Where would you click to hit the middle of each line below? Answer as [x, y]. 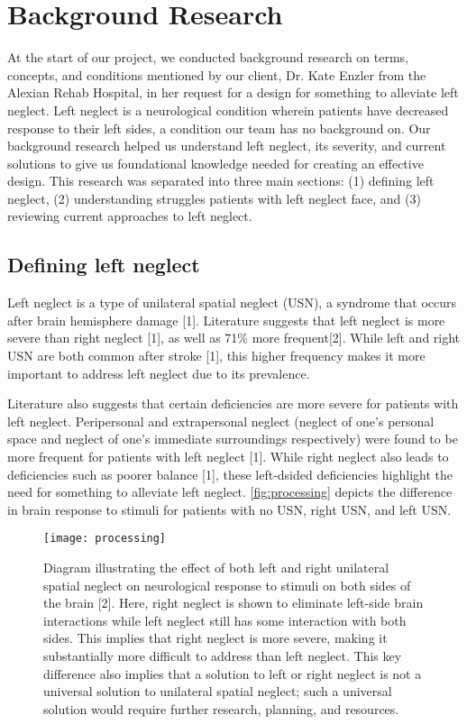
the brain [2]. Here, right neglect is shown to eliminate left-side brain [233, 603]
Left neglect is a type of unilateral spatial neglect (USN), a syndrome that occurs [232, 302]
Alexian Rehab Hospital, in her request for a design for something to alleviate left [233, 92]
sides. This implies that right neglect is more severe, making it [215, 638]
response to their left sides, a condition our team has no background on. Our [219, 128]
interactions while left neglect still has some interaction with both [225, 620]
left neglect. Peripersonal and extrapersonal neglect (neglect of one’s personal [221, 421]
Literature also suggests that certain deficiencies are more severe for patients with [233, 403]
